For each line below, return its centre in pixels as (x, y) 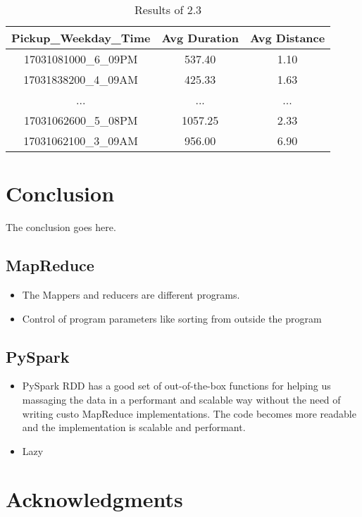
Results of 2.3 (168, 10)
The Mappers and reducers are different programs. (131, 294)
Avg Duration (200, 38)
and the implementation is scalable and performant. (134, 427)
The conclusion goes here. (61, 227)
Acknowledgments (94, 499)
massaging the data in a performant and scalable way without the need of (181, 399)
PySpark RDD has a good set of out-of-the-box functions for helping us (176, 386)
